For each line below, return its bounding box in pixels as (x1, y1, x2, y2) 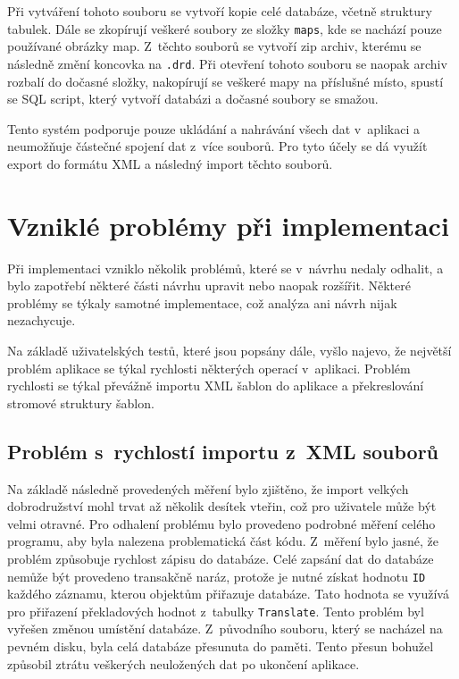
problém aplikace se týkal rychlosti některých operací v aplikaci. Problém (7, 358, 411, 377)
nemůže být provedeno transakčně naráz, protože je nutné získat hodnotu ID (7, 566, 426, 585)
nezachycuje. (7, 311, 76, 330)
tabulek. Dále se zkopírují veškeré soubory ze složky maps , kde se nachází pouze (7, 19, 442, 38)
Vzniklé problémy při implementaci (7, 206, 449, 243)
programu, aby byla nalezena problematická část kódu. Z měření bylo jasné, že (7, 532, 438, 550)
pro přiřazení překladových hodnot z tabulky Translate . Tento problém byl (7, 601, 424, 620)
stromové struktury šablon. (7, 393, 154, 412)
